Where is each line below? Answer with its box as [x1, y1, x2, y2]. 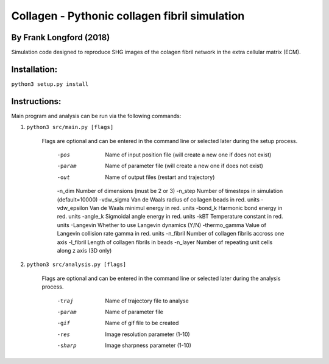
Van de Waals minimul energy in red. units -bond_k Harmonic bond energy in [89, 205, 283, 211]
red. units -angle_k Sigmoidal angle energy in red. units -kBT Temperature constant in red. [57, 213, 283, 220]
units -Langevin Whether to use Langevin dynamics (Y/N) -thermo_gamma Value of [57, 221, 266, 228]
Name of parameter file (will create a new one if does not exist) [105, 162, 263, 170]
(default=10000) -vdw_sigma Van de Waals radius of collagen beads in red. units [57, 195, 260, 203]
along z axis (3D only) [57, 247, 112, 254]
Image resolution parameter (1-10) [105, 331, 190, 338]
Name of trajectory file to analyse [105, 297, 189, 304]
